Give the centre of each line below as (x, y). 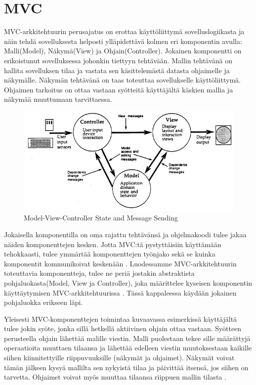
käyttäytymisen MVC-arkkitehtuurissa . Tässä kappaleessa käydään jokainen (120, 292)
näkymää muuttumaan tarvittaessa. (58, 99)
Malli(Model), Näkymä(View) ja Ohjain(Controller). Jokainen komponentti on (123, 51)
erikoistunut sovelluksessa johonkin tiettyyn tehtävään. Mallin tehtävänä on (118, 60)
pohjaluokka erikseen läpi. (43, 302)
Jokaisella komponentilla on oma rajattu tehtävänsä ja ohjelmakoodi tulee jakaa (125, 234)
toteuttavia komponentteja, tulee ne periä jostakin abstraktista (99, 273)
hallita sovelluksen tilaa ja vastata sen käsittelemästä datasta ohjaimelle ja (117, 70)
